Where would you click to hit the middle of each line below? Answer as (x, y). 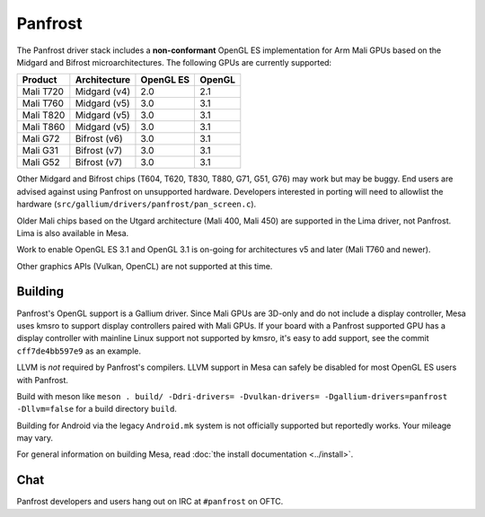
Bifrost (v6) (99, 139)
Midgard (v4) (103, 92)
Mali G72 (41, 139)
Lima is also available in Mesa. (73, 232)
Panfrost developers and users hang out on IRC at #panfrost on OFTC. (150, 502)
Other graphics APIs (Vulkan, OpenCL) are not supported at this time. (145, 266)
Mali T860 (44, 127)
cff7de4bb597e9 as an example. (79, 351)
